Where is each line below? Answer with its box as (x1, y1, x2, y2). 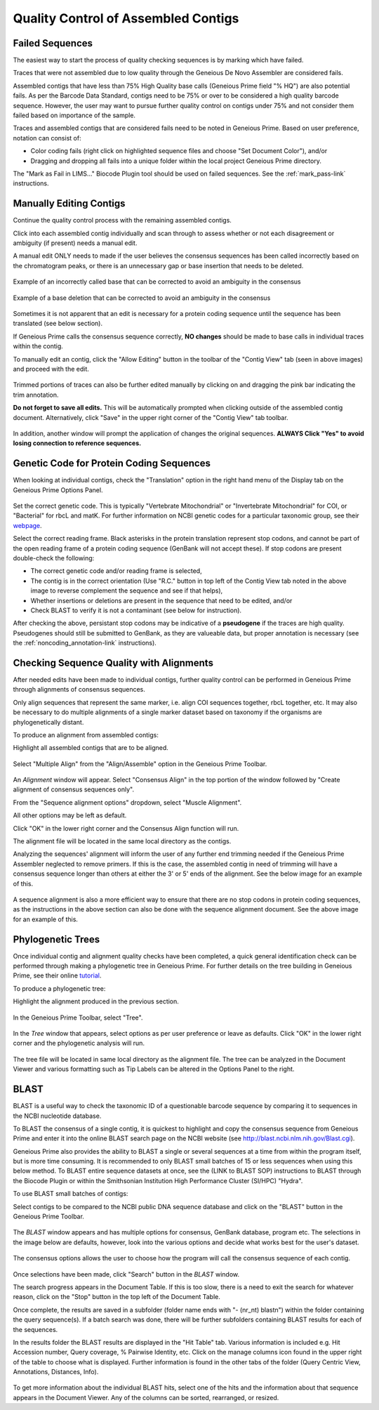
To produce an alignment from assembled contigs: (13, 730, 159, 739)
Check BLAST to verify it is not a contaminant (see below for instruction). (30, 606, 242, 614)
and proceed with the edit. (13, 364, 89, 373)
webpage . (13, 521, 42, 529)
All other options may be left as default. (13, 811, 127, 819)
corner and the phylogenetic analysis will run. (13, 1039, 145, 1048)
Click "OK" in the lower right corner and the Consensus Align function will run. (13, 824, 239, 832)
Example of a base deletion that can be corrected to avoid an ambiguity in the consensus (13, 294, 271, 302)
